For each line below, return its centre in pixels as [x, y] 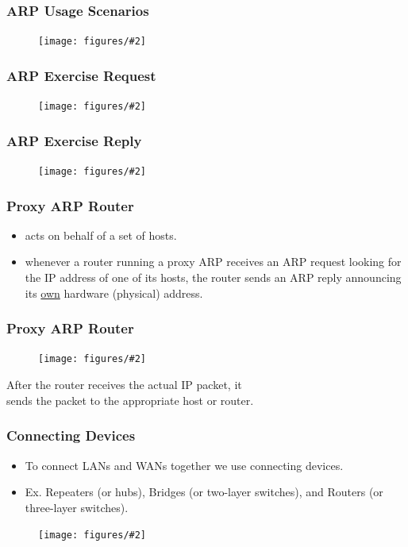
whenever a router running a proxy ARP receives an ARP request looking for [213, 262]
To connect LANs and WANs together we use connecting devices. [184, 465]
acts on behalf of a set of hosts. [101, 235]
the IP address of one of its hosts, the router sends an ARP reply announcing [213, 277]
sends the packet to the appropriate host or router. [130, 400]
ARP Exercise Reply [74, 140]
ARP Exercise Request [81, 75]
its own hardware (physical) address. [114, 293]
